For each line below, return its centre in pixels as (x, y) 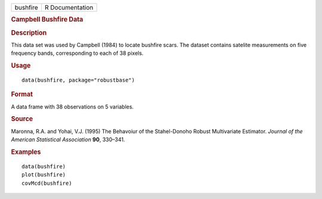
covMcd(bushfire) (47, 183)
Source (22, 119)
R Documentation (69, 7)
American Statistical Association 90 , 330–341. (68, 139)
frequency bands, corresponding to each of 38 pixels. (77, 53)
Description (29, 33)
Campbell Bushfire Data (47, 20)
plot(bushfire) (44, 175)
